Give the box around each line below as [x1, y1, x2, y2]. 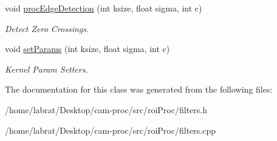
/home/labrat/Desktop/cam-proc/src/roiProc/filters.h [5, 103, 207, 116]
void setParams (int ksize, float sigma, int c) [5, 42, 170, 55]
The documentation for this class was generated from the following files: [5, 83, 273, 96]
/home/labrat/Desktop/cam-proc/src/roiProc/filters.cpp [5, 123, 216, 136]
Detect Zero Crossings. [5, 22, 89, 34]
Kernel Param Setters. [5, 62, 88, 75]
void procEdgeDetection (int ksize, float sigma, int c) [5, 2, 202, 14]
